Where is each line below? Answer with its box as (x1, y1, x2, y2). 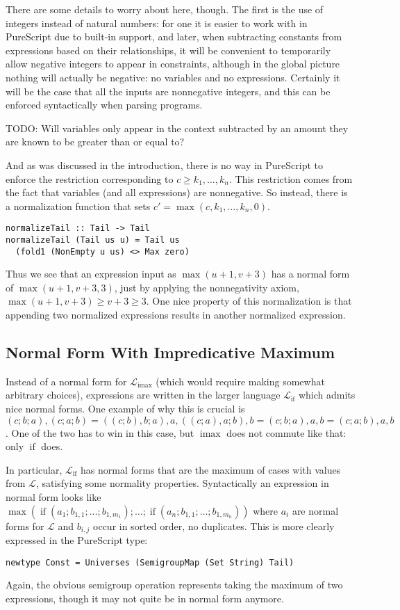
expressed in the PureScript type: (6, 533, 148, 547)
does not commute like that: (226, 425, 347, 440)
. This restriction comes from (229, 171, 353, 186)
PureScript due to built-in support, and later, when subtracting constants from (6, 29, 342, 44)
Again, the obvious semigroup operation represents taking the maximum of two (6, 577, 343, 592)
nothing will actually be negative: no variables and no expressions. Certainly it (6, 70, 340, 84)
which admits (298, 387, 356, 402)
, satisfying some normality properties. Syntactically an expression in (35, 476, 329, 490)
